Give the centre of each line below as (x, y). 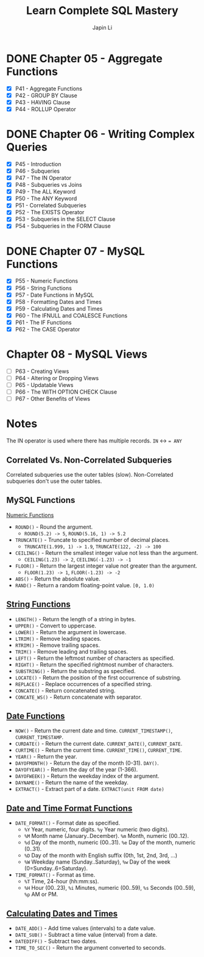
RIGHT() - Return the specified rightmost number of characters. (94, 664)
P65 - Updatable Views (44, 385)
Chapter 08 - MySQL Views (77, 354)
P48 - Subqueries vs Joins (48, 185)
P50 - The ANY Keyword (46, 198)
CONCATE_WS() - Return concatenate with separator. (78, 697)
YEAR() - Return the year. (46, 757)
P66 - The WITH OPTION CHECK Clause (66, 392)
